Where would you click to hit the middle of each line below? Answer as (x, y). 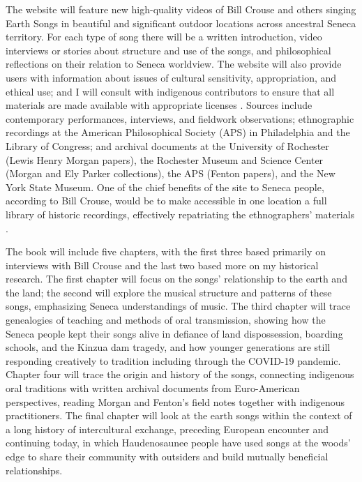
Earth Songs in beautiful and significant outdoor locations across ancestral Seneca (181, 23)
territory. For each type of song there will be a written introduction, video (164, 37)
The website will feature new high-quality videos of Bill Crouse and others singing (181, 9)
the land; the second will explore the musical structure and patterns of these (169, 292)
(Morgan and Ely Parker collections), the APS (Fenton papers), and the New (171, 173)
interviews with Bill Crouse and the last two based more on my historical (162, 265)
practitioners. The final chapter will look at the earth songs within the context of (179, 415)
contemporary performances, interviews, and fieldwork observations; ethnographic (180, 118)
